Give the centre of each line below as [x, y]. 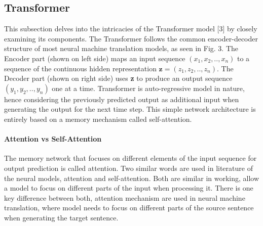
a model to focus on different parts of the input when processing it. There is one [129, 188]
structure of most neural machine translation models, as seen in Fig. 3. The [121, 48]
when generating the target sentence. [61, 217]
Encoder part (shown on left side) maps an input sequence [95, 58]
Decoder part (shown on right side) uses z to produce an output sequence [118, 78]
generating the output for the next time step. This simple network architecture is [130, 109]
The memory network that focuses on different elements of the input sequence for [130, 158]
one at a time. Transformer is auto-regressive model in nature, [148, 88]
